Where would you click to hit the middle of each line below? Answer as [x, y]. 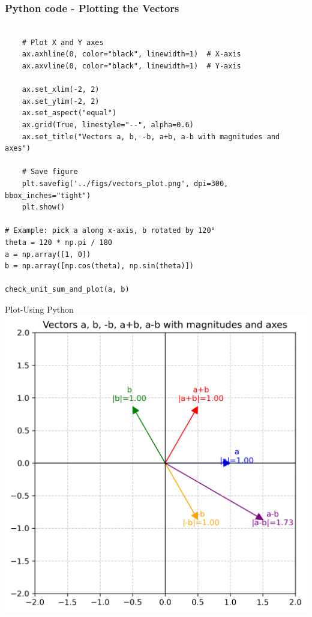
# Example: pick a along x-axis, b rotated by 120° [110, 231]
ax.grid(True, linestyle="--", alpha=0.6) [108, 125]
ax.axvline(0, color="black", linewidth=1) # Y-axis [131, 66]
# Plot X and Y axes [63, 42]
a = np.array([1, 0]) [48, 254]
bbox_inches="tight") [48, 195]
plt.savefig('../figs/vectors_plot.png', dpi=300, [125, 183]
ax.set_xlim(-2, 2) [61, 90]
